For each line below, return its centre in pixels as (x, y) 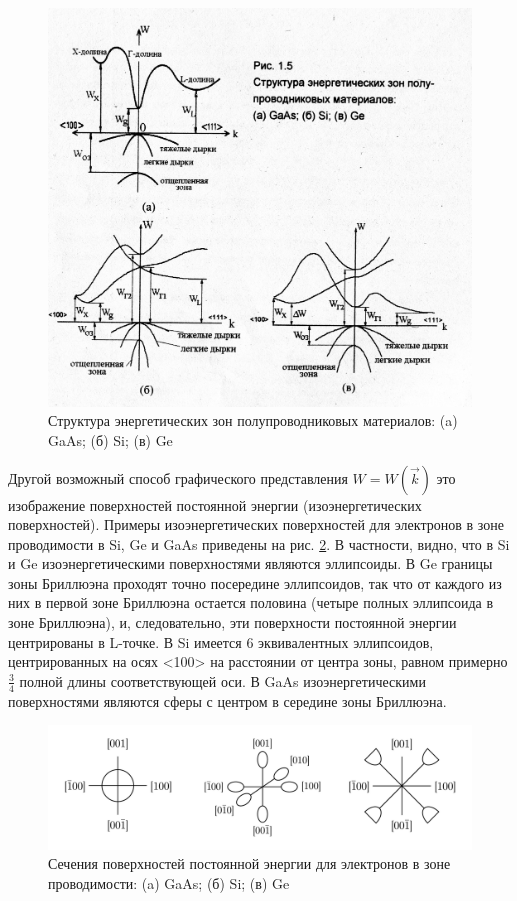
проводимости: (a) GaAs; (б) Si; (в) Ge (169, 882)
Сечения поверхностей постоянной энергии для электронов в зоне (249, 863)
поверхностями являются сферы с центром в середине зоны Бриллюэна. (227, 700)
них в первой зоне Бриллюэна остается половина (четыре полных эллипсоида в (251, 602)
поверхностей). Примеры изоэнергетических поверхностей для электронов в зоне (256, 524)
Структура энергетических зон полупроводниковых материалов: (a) (253, 420)
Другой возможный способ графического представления (178, 477)
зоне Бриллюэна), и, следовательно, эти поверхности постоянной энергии (232, 622)
